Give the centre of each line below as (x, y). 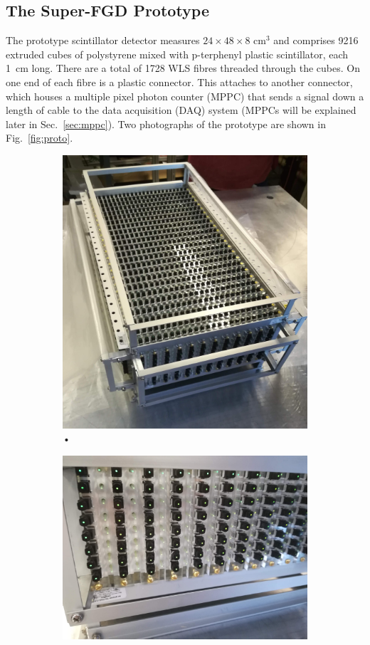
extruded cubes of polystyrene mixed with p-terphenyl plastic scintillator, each (177, 54)
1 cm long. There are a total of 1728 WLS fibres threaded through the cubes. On (183, 68)
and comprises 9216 (316, 40)
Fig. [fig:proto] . (39, 138)
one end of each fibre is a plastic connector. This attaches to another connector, (179, 82)
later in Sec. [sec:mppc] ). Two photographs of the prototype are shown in (166, 124)
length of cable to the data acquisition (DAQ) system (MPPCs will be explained (181, 110)
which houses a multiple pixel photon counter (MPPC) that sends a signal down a (185, 96)
